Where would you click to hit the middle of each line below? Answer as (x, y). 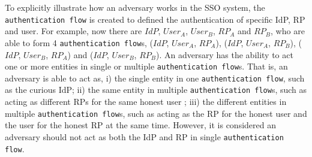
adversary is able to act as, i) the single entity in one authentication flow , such (155, 78)
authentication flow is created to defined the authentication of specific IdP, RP (155, 19)
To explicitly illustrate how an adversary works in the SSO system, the (135, 7)
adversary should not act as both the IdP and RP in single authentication (144, 136)
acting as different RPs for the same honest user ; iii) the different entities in (146, 102)
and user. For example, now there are (73, 31)
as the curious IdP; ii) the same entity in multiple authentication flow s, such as (156, 90)
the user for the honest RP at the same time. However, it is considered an (140, 125)
